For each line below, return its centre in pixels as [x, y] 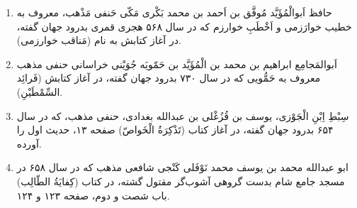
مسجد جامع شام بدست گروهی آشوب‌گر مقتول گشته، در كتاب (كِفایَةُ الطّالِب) [181, 181]
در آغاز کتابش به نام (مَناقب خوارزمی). [99, 40]
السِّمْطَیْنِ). [40, 91]
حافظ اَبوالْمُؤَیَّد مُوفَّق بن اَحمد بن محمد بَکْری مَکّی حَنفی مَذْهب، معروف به [174, 12]
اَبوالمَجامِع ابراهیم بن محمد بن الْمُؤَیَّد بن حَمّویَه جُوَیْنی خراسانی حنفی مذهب [177, 64]
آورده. [29, 143]
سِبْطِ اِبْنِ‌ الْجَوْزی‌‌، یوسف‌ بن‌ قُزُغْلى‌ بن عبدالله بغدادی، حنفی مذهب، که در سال [183, 115]
